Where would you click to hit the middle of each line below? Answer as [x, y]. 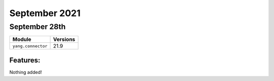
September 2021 [45, 13]
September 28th [38, 27]
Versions [64, 39]
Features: [25, 60]
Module [22, 39]
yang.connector [30, 46]
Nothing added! [26, 72]
